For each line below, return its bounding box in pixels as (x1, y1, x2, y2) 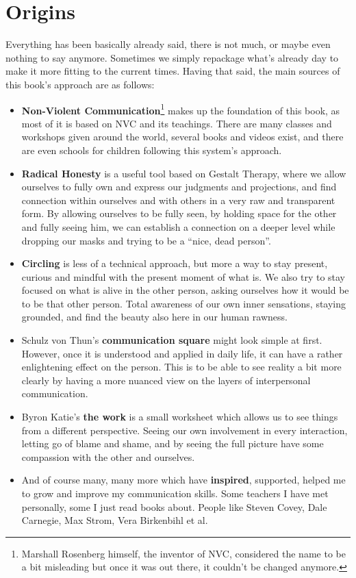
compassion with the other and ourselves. (21, 449, 195, 464)
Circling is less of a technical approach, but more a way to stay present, (21, 256, 328, 271)
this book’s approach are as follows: (5, 77, 155, 91)
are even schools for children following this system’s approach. (21, 142, 282, 157)
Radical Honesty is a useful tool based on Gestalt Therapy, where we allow (21, 166, 346, 180)
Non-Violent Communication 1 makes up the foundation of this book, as (21, 101, 340, 117)
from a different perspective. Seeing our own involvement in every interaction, (21, 423, 348, 437)
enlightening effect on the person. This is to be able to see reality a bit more (21, 360, 342, 374)
